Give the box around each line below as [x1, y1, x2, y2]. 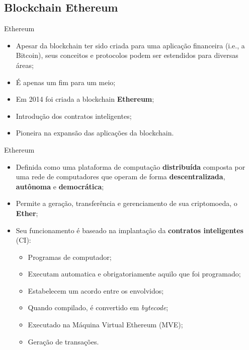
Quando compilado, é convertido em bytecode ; [28, 302, 169, 313]
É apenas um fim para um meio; [16, 77, 116, 87]
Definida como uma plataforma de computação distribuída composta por [16, 161, 245, 172]
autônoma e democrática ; [16, 181, 104, 191]
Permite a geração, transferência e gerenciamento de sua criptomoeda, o [16, 198, 237, 208]
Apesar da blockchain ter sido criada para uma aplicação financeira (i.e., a [16, 40, 245, 50]
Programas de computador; [28, 251, 112, 262]
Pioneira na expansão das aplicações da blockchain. [16, 127, 174, 138]
